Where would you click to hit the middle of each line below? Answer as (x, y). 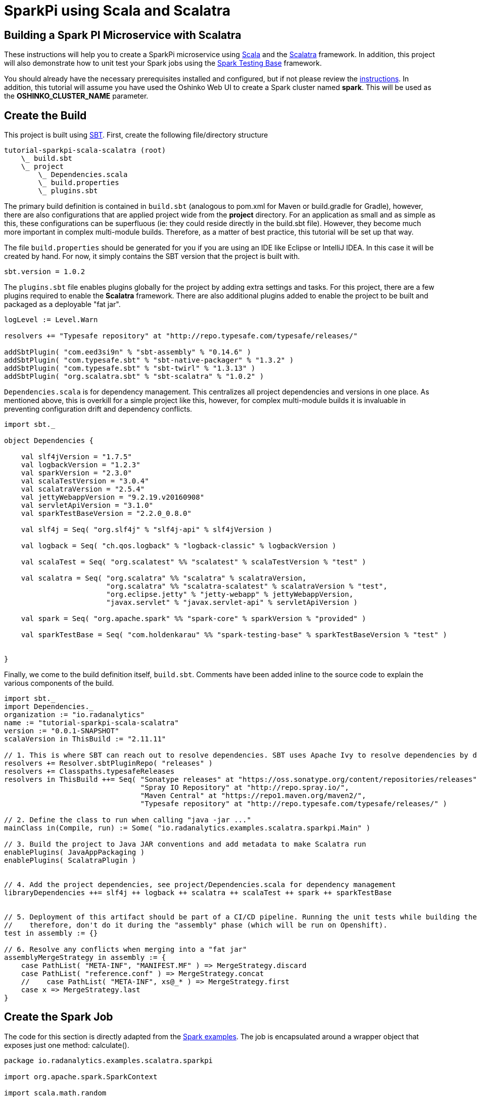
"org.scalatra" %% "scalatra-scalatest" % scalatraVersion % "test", (247, 586)
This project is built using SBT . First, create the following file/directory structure (136, 135)
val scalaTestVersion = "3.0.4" (85, 481)
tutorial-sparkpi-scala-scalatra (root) (85, 150)
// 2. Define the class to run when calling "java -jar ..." (128, 820)
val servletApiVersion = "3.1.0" (87, 505)
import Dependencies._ (49, 707)
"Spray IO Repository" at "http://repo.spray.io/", (245, 788)
